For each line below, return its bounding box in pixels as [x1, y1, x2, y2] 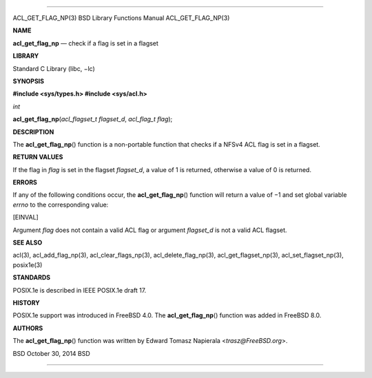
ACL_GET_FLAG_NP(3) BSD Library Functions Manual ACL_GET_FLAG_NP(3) [12, 14, 230, 22]
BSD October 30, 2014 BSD [12, 349, 91, 357]
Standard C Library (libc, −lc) [12, 64, 96, 72]
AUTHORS [12, 324, 43, 332]
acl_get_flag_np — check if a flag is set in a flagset [12, 39, 158, 48]
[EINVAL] [12, 213, 39, 222]
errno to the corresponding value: [12, 200, 109, 209]
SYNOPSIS [12, 76, 45, 85]
